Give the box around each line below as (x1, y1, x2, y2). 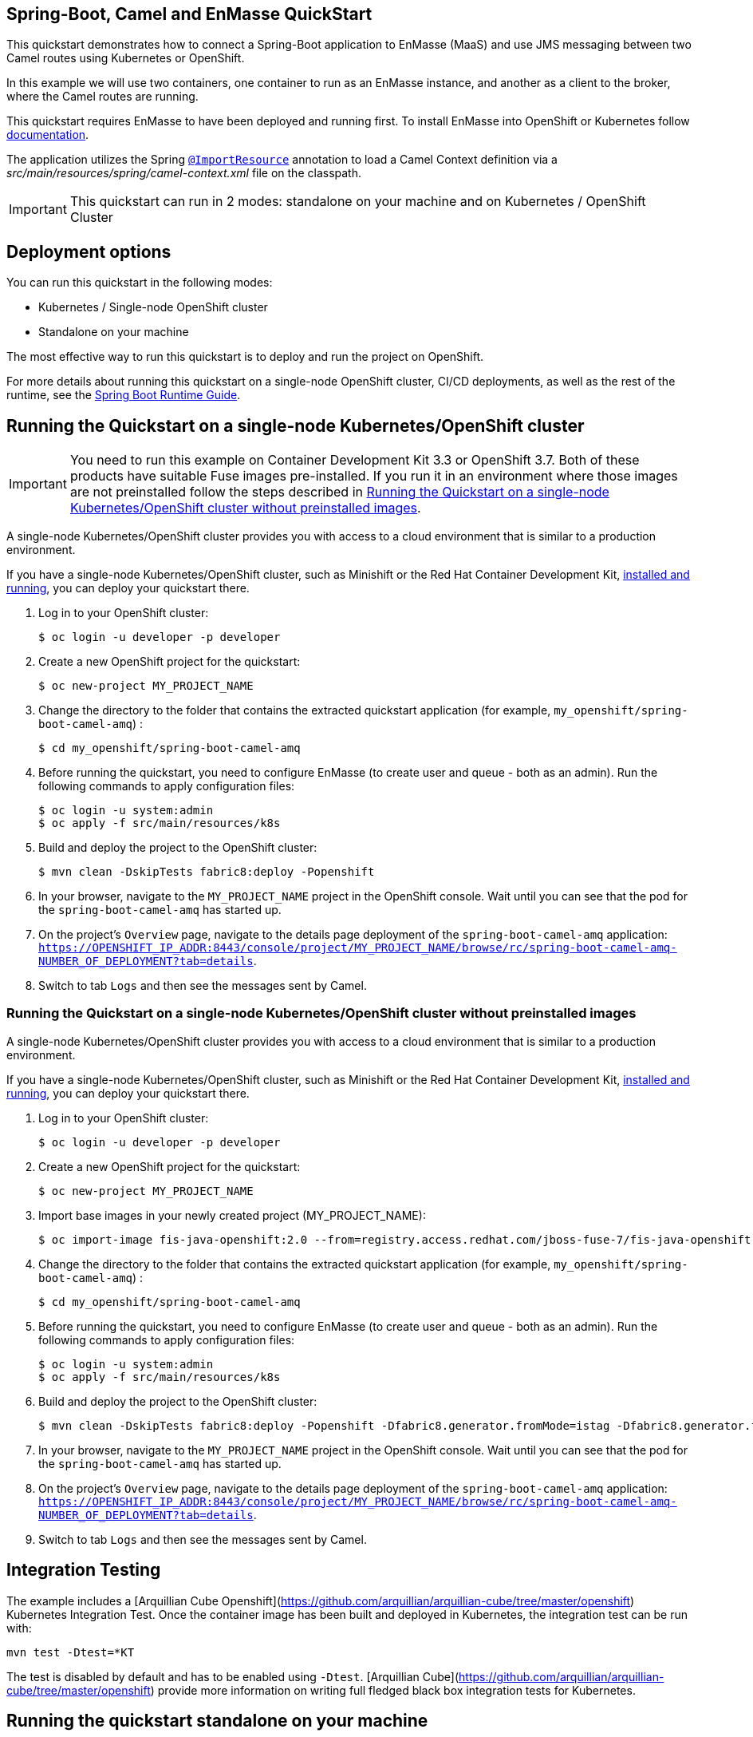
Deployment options (6, 241, 171, 262)
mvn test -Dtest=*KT (6, 1645, 135, 1659)
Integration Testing (6, 1560, 161, 1581)
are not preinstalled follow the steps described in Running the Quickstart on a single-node (69, 484, 609, 501)
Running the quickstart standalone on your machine (6, 1711, 428, 1731)
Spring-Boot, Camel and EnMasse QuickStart (6, 4, 373, 24)
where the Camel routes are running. (6, 89, 199, 104)
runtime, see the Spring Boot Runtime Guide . (6, 388, 241, 402)
